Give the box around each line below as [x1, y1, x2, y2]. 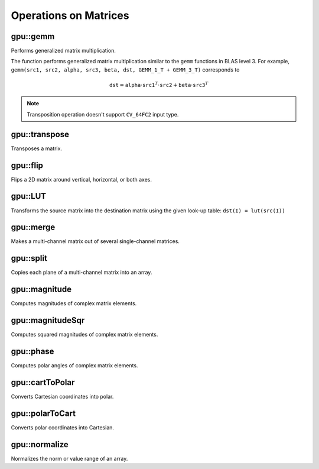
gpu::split [11, 253, 47, 263]
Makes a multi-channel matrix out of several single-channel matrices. [11, 238, 180, 245]
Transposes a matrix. [11, 145, 62, 152]
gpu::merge [11, 222, 56, 232]
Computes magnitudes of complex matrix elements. [11, 300, 137, 307]
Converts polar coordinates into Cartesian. [11, 423, 115, 431]
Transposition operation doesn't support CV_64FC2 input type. [27, 111, 179, 118]
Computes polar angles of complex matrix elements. [11, 362, 138, 369]
